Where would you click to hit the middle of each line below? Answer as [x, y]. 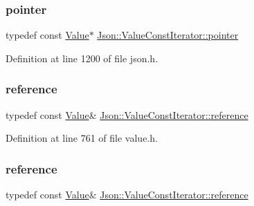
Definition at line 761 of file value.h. [82, 138]
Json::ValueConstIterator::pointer [168, 35]
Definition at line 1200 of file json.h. [82, 58]
